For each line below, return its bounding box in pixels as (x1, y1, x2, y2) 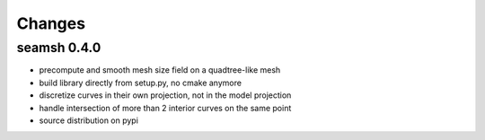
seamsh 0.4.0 (16, 39, 101, 56)
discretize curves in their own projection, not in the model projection (39, 90, 292, 101)
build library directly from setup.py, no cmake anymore (39, 77, 242, 88)
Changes (16, 13, 85, 33)
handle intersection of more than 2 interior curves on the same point (39, 102, 292, 113)
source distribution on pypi (39, 115, 139, 126)
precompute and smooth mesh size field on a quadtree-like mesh (39, 65, 281, 75)
